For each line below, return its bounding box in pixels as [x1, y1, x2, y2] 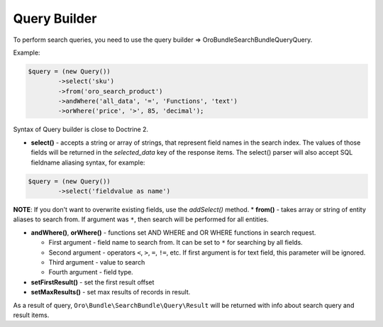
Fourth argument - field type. [48, 268, 134, 277]
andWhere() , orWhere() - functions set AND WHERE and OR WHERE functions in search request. [30, 228, 316, 237]
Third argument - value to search [48, 257, 145, 266]
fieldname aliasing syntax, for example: [30, 158, 145, 167]
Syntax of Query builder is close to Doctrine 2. [13, 125, 149, 134]
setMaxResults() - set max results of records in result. [30, 288, 191, 296]
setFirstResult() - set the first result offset [30, 277, 155, 287]
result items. [13, 311, 50, 319]
